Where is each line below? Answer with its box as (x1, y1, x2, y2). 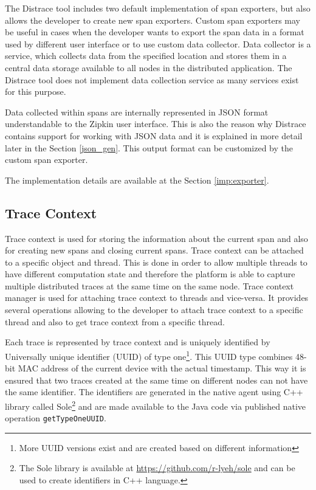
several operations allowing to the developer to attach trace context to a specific (5, 303, 303, 316)
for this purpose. (5, 85, 66, 98)
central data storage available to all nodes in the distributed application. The (5, 61, 292, 74)
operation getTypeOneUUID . (5, 412, 106, 424)
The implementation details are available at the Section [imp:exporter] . (5, 173, 269, 186)
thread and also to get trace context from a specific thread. (5, 315, 225, 328)
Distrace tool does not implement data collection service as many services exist (5, 73, 299, 86)
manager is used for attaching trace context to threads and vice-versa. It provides (5, 291, 309, 304)
